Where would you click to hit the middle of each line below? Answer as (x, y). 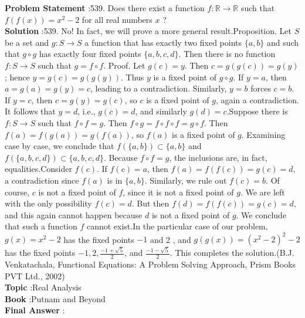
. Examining (263, 134)
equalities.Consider (38, 169)
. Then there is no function (227, 54)
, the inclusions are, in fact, (218, 157)
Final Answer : (35, 310)
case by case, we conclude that (60, 146)
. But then (150, 203)
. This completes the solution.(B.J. (232, 253)
